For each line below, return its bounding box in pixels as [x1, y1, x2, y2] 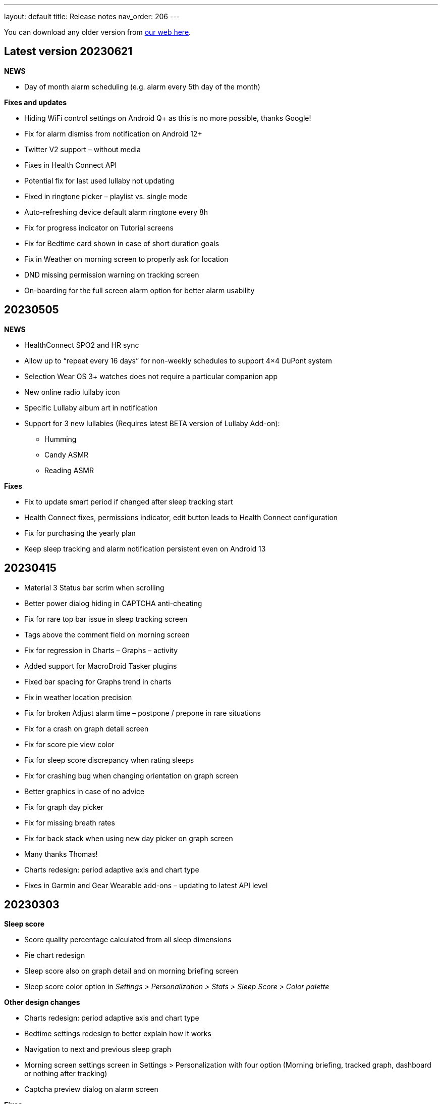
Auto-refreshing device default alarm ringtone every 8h [24, 207, 208, 216]
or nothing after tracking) [24, 1069, 107, 1078]
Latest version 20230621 [4, 45, 133, 58]
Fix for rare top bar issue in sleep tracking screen [24, 614, 188, 623]
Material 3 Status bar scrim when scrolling [24, 583, 164, 592]
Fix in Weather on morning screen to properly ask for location [24, 254, 229, 263]
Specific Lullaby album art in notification [24, 403, 158, 412]
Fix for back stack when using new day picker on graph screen [24, 834, 233, 843]
